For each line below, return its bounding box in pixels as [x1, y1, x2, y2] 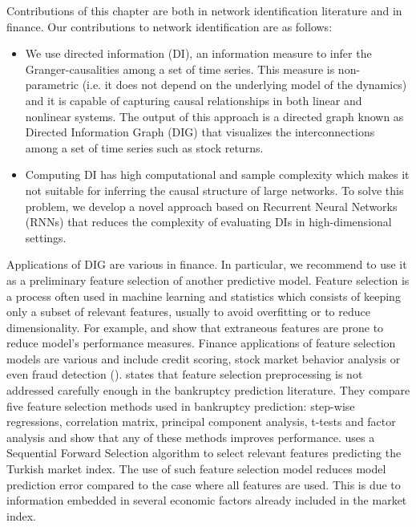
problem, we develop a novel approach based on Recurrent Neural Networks [25, 197, 398, 214]
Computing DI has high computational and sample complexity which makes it [25, 166, 410, 183]
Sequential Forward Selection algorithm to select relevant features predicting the [6, 444, 402, 461]
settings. [25, 229, 67, 245]
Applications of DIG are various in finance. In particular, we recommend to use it [6, 256, 407, 273]
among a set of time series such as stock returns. [25, 139, 264, 156]
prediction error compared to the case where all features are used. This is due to [6, 476, 401, 493]
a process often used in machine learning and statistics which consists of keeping [6, 287, 401, 304]
